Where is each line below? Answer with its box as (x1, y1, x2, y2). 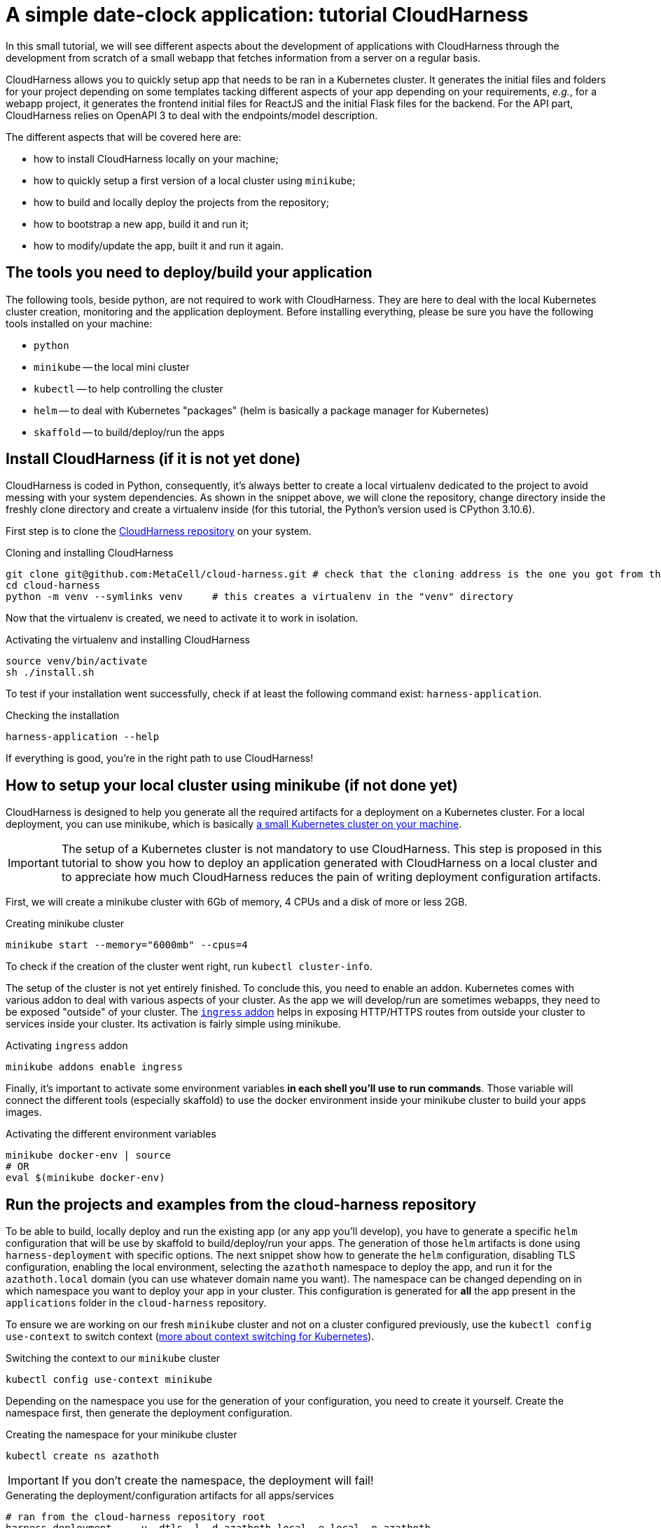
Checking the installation (6, 709, 120, 722)
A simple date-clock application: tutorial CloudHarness (6, 3, 529, 27)
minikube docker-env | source (6, 1150, 172, 1161)
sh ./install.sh (6, 667, 95, 678)
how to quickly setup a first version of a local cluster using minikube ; (34, 174, 356, 186)
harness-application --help (6, 731, 160, 743)
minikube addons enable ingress (6, 1061, 183, 1073)
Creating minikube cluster (6, 918, 125, 930)
